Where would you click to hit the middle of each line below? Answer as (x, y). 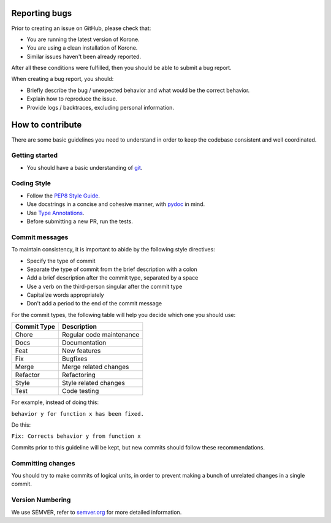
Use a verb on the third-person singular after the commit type (105, 286)
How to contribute (47, 125)
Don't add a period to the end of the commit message (94, 303)
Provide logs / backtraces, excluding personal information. (101, 107)
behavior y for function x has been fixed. (78, 414)
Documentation (84, 343)
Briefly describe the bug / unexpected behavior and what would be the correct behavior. (138, 90)
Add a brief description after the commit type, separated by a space (112, 278)
